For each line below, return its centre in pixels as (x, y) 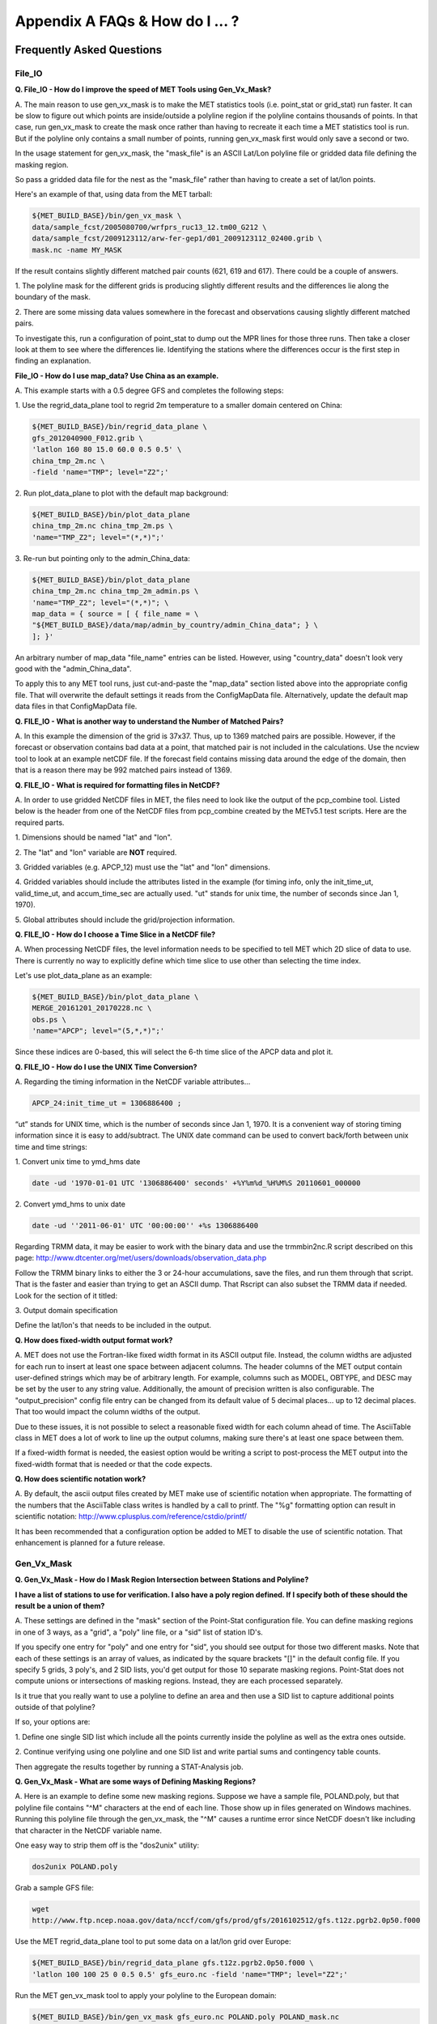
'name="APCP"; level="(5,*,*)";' (98, 1031)
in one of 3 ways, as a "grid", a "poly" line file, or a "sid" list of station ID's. (139, 1632)
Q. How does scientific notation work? (81, 1479)
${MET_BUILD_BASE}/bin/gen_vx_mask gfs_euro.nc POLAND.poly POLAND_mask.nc (186, 2017)
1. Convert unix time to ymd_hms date (78, 1162)
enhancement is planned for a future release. (90, 1543)
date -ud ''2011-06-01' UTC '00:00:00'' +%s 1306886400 (145, 1226)
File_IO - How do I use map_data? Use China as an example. (117, 376)
